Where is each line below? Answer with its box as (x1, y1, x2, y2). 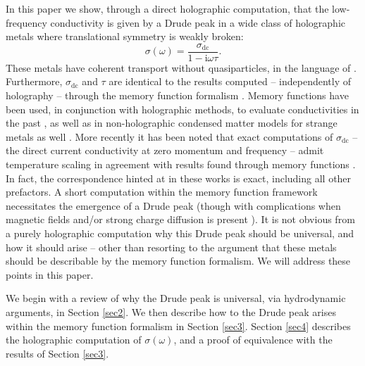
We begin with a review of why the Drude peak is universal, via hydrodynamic (6, 291, 346, 305)
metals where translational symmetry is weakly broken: (6, 29, 244, 44)
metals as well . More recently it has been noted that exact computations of (6, 129, 333, 144)
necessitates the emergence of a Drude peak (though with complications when (6, 198, 341, 213)
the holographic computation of (6, 332, 142, 347)
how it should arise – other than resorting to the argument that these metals (6, 239, 337, 254)
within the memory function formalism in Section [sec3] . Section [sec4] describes (6, 318, 351, 333)
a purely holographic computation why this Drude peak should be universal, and (6, 225, 354, 240)
